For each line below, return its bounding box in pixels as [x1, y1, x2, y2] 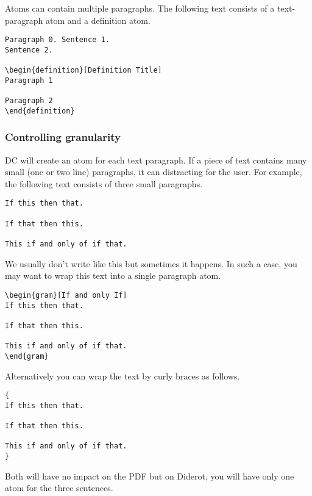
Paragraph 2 [5, 96, 53, 106]
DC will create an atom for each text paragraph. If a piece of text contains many [5, 153, 307, 166]
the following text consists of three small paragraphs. [5, 177, 203, 190]
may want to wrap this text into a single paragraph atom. [5, 269, 221, 282]
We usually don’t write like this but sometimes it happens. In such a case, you [5, 257, 297, 270]
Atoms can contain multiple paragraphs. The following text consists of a [5, 2, 275, 14]
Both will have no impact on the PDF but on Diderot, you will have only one [5, 469, 294, 482]
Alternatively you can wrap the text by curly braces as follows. [5, 369, 240, 382]
